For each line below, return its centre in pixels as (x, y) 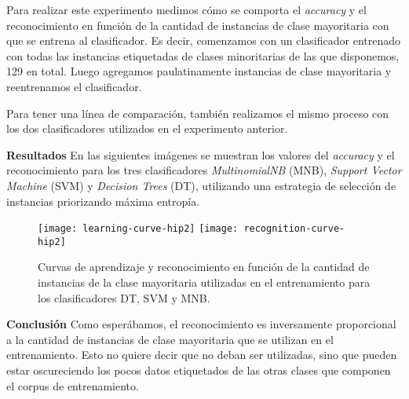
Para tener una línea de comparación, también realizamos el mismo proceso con (198, 113)
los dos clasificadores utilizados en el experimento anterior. (147, 128)
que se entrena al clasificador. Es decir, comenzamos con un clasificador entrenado (204, 40)
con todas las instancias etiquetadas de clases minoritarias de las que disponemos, (203, 55)
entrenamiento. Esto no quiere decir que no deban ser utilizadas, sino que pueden (202, 355)
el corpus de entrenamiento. (73, 385)
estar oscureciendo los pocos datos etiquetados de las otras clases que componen (199, 370)
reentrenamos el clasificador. (74, 86)
